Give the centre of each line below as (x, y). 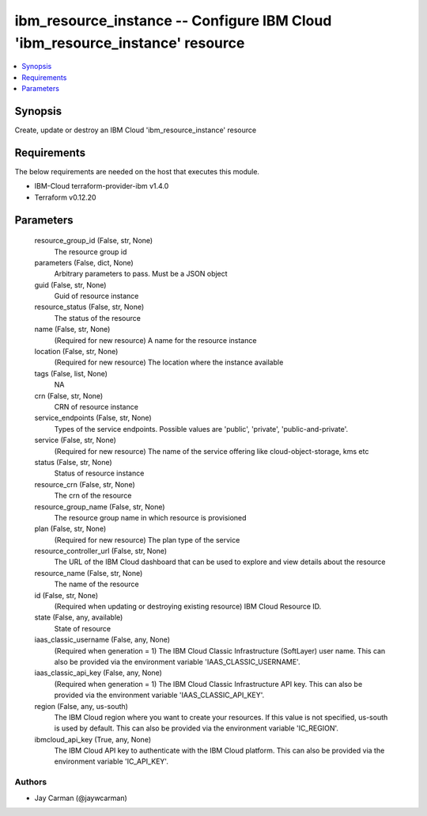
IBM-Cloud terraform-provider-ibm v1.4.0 (102, 186)
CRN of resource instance (96, 406)
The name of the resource (96, 584)
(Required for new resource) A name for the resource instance (155, 340)
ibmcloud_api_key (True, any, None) (93, 739)
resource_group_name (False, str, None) (100, 506)
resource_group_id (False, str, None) (94, 241)
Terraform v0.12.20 (65, 197)
